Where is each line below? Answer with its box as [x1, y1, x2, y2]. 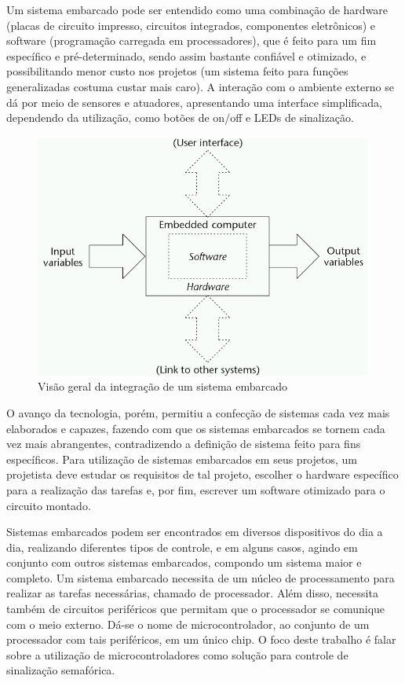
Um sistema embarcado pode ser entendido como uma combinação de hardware [6, 2, 389, 17]
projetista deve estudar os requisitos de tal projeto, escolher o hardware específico [6, 466, 399, 483]
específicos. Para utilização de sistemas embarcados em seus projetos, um [6, 450, 357, 467]
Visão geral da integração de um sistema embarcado [38, 378, 288, 395]
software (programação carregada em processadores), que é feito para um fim [6, 32, 377, 49]
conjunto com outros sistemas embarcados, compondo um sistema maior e [6, 554, 362, 571]
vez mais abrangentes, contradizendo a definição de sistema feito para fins [6, 435, 361, 452]
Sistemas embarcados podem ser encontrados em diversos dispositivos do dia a [6, 523, 383, 540]
